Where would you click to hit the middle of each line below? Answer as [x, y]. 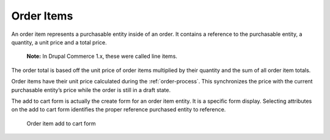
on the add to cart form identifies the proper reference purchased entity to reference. [119, 110]
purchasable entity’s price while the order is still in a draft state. [91, 90]
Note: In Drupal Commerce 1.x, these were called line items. [102, 56]
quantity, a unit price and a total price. [59, 42]
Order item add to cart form [61, 123]
